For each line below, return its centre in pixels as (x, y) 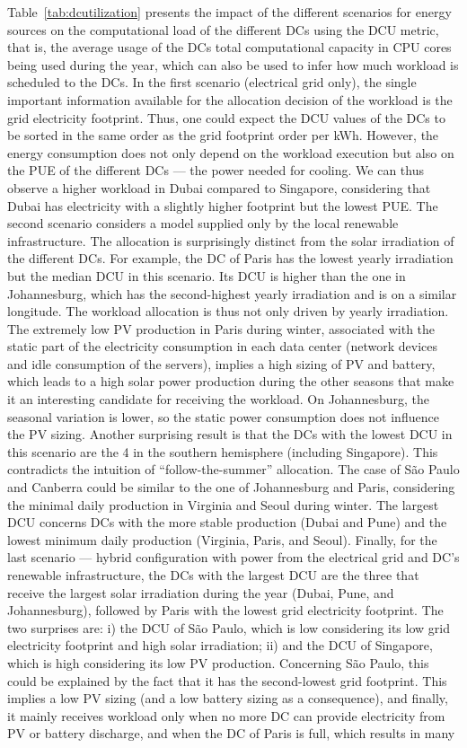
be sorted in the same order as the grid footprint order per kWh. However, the (223, 135)
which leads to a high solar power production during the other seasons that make (231, 381)
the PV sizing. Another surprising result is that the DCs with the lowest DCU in (230, 434)
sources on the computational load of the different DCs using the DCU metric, (223, 29)
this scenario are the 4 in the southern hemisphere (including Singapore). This (223, 451)
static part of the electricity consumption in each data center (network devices (223, 346)
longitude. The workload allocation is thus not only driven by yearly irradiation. (228, 311)
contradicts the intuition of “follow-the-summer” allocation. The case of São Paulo (233, 469)
